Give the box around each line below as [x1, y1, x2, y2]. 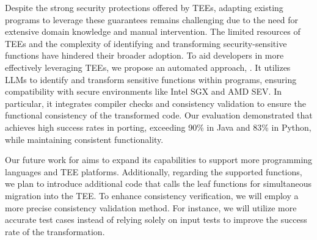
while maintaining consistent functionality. [5, 133, 164, 145]
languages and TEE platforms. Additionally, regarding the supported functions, [5, 165, 302, 178]
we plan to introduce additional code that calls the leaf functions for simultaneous [5, 177, 312, 190]
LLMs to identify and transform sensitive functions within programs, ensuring [5, 73, 297, 85]
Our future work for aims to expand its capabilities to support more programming [5, 153, 313, 166]
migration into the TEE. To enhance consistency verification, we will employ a [5, 189, 299, 202]
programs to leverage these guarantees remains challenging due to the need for [5, 13, 299, 26]
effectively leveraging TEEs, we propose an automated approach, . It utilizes [5, 60, 291, 73]
